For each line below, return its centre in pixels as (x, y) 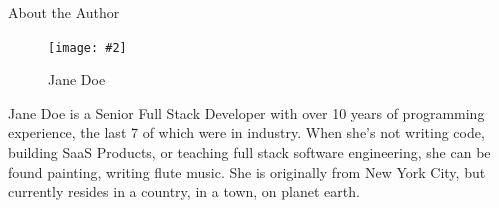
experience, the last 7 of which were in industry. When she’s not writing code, (246, 132)
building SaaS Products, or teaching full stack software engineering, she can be (249, 152)
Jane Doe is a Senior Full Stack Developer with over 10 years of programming (246, 112)
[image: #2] (87, 47)
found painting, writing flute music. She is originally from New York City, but (247, 171)
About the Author (64, 12)
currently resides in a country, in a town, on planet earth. (184, 191)
